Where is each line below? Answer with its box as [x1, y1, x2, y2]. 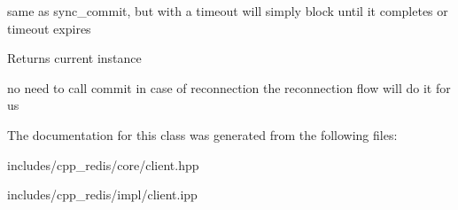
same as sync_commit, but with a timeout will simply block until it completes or [7, 2, 448, 19]
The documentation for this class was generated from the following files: [7, 125, 398, 144]
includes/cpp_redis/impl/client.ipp [7, 185, 198, 204]
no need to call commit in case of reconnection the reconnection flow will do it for [7, 78, 451, 97]
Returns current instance [7, 49, 142, 67]
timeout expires [7, 19, 91, 37]
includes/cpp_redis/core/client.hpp [7, 155, 199, 174]
